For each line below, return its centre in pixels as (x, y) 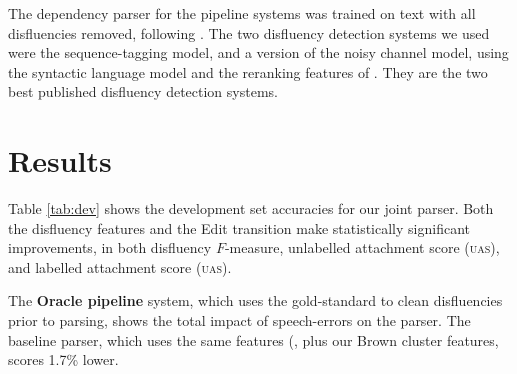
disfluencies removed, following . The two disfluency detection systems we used (249, 32)
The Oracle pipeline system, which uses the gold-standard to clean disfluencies (255, 300)
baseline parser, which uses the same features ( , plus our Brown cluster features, (253, 339)
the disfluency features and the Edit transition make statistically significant (239, 227)
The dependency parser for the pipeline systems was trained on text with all (242, 13)
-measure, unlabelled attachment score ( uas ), (362, 247)
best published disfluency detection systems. (143, 91)
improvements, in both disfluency (110, 247)
